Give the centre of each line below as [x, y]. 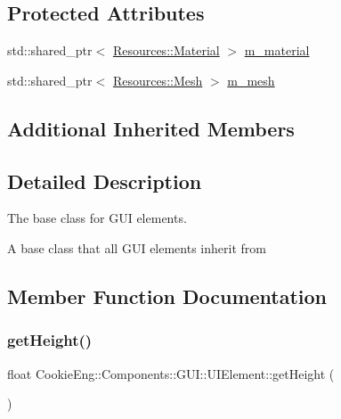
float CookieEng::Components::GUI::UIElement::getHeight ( [171, 373]
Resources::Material [166, 50]
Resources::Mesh [158, 80]
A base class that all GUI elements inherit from [137, 247]
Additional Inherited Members [151, 128]
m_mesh [251, 80]
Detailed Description [105, 181]
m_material [277, 50]
